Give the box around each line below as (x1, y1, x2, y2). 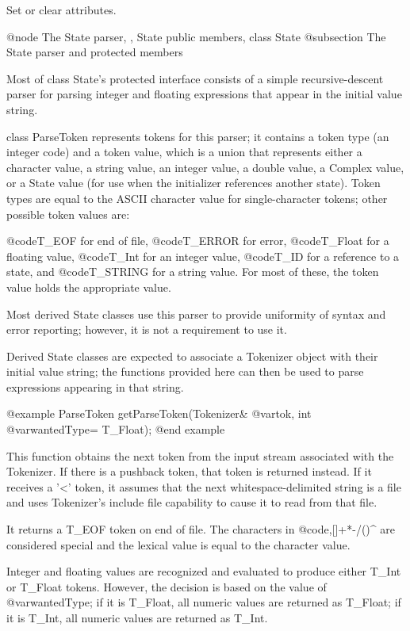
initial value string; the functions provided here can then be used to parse (6, 363, 364, 380)
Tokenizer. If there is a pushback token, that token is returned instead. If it (6, 463, 372, 480)
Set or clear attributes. (6, 2, 117, 17)
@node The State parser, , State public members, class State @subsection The (6, 28, 386, 44)
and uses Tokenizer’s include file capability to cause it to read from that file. (6, 494, 377, 511)
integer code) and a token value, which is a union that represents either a (6, 143, 362, 160)
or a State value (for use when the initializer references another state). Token (6, 174, 381, 191)
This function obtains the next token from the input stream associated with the (6, 447, 394, 464)
